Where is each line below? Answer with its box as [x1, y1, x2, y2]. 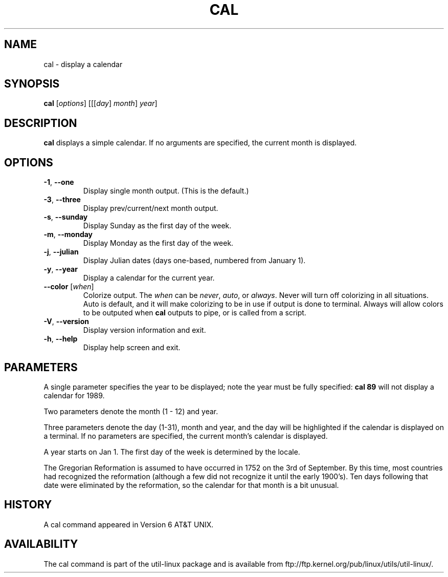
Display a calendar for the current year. [83, 273, 215, 283]
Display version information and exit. [83, 326, 206, 335]
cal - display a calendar [43, 59, 123, 69]
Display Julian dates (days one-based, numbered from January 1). [83, 256, 306, 265]
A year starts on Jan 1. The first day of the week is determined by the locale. [43, 447, 300, 456]
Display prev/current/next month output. [83, 204, 218, 213]
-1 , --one [43, 178, 74, 187]
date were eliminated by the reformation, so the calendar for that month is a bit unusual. [43, 480, 339, 489]
